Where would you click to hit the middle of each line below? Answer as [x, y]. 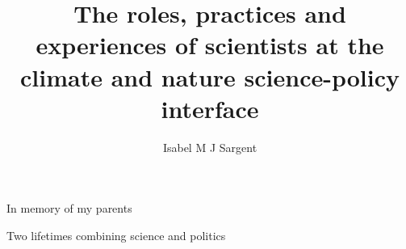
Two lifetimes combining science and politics [116, 235]
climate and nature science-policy [210, 76]
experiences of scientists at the [210, 45]
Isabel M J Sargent [210, 147]
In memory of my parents [69, 208]
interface [210, 108]
